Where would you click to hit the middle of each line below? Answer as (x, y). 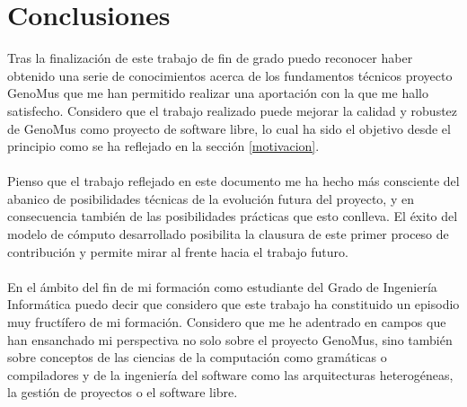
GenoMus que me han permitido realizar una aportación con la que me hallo (218, 93)
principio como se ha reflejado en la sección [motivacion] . (163, 146)
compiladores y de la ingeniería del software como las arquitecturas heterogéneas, (230, 374)
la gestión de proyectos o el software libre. (123, 392)
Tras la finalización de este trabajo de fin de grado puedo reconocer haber (210, 58)
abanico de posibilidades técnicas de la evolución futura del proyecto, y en (211, 198)
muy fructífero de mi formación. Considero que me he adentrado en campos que (227, 322)
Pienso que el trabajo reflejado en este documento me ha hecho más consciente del (233, 181)
